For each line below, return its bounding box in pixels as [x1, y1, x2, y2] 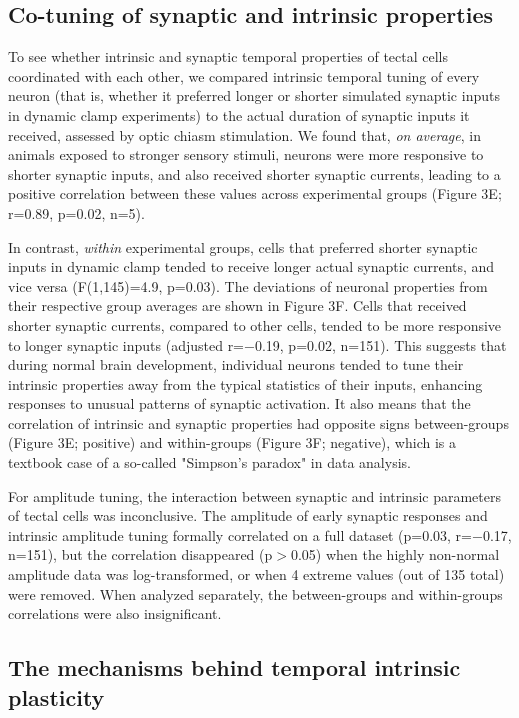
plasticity [8, 681, 105, 712]
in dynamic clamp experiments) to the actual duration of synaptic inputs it [8, 104, 470, 125]
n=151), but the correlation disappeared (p [8, 544, 273, 565]
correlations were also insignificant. [8, 603, 222, 624]
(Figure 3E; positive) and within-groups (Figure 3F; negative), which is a [8, 432, 456, 453]
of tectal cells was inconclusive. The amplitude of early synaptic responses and [8, 505, 488, 526]
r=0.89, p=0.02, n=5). [8, 202, 145, 223]
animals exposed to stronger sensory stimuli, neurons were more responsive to [8, 144, 484, 165]
